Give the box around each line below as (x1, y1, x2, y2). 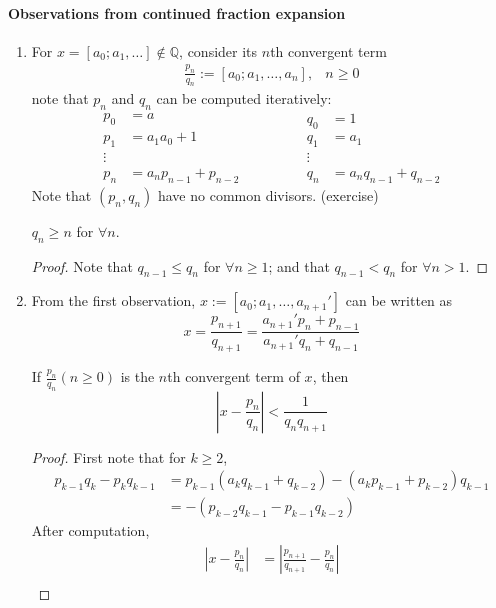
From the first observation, (31, 290, 196, 311)
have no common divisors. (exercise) (157, 184, 379, 205)
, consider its (179, 40, 258, 61)
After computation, (31, 520, 150, 541)
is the (120, 366, 155, 386)
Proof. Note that (31, 255, 133, 276)
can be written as (345, 290, 453, 311)
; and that (268, 255, 330, 276)
